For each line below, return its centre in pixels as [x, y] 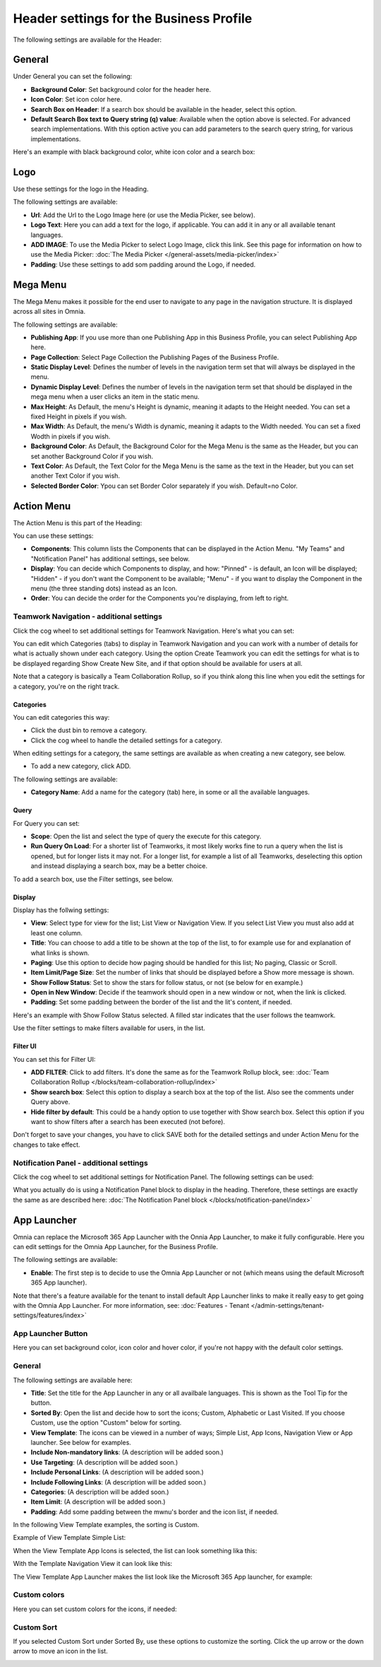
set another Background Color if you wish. [92, 456]
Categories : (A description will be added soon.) [100, 1492]
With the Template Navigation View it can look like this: [93, 1564]
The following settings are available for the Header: [87, 40]
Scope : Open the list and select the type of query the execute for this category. [146, 836]
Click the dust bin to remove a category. [89, 730]
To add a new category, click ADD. [81, 766]
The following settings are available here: [73, 1380]
